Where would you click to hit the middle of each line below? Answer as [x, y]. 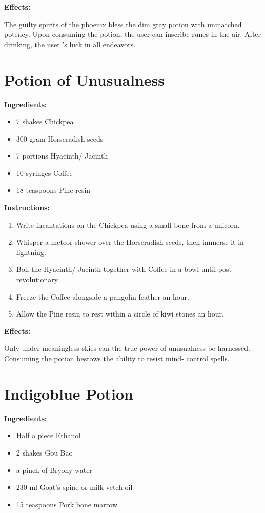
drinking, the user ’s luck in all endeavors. [70, 44]
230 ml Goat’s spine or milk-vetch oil [74, 487]
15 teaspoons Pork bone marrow [67, 504]
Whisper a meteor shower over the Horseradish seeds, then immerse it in [130, 242]
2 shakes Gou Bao [44, 452]
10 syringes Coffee [44, 173]
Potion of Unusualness [84, 79]
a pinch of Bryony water [54, 470]
